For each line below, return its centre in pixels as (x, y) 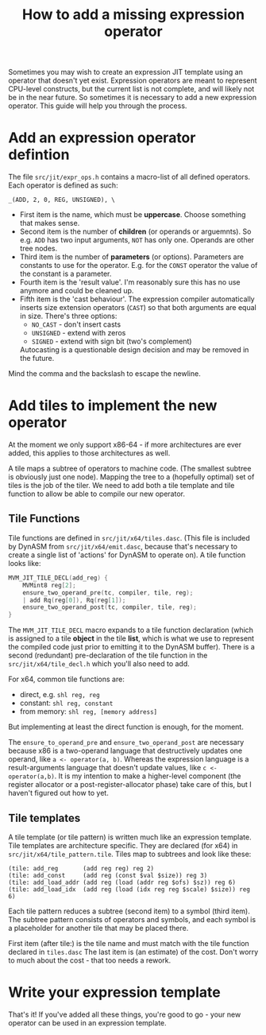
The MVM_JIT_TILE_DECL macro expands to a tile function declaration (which (131, 630)
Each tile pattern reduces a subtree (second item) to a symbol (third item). (129, 911)
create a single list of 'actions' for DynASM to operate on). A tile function (127, 555)
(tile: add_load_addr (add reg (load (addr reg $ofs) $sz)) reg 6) (122, 882)
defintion (39, 155)
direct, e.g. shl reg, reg (60, 695)
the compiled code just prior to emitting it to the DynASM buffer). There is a (132, 647)
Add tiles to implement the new (113, 406)
